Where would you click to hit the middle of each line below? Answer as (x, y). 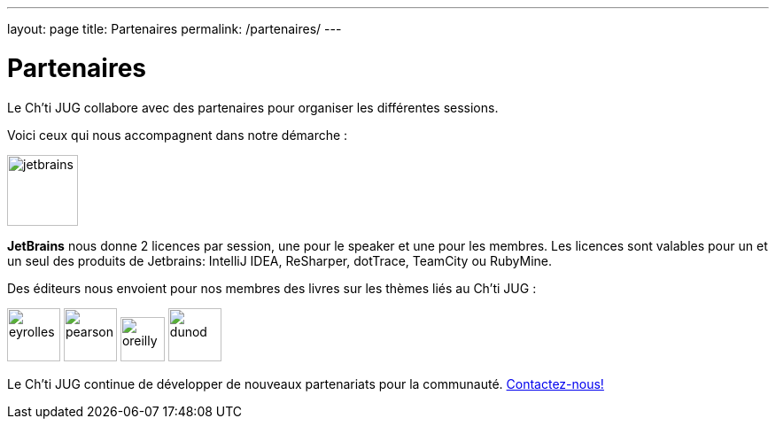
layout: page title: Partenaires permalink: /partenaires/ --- (175, 29)
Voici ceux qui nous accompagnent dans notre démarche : (178, 135)
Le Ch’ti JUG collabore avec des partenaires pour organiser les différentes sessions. (253, 107)
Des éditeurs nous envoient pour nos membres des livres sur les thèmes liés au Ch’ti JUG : (272, 288)
